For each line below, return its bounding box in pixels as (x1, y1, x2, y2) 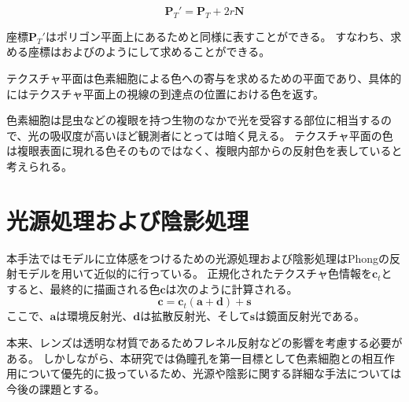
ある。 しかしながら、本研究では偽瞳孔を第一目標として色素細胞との (6, 349, 363, 366)
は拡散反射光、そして (140, 308, 250, 324)
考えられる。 (6, 157, 72, 174)
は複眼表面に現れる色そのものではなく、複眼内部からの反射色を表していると (6, 142, 403, 159)
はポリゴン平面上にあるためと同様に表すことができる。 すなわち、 (45, 28, 391, 44)
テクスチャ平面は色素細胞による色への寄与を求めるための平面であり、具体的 (6, 69, 402, 86)
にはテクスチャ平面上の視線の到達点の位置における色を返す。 (6, 85, 325, 101)
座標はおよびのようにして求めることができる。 (28, 43, 271, 60)
